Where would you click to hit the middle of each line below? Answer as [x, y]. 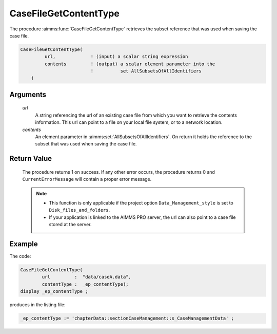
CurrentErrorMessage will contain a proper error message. [87, 179]
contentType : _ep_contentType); [85, 284]
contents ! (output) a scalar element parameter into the [130, 64]
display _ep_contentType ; [54, 291]
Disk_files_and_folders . [80, 210]
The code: [20, 256]
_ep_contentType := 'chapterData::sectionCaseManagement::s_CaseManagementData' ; [127, 318]
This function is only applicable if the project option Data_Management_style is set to [141, 203]
